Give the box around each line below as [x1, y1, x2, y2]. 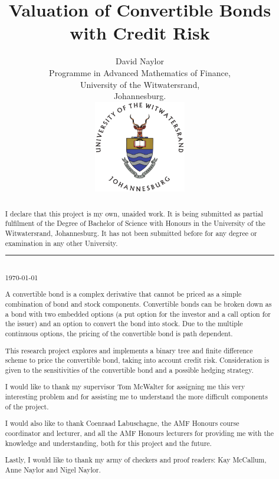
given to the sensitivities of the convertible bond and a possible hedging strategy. [5, 365, 254, 375]
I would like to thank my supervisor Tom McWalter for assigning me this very [5, 382, 245, 392]
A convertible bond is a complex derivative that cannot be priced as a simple [5, 289, 242, 299]
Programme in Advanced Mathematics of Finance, [49, 66, 231, 78]
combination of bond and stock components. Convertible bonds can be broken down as [5, 299, 272, 309]
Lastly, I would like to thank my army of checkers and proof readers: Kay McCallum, [5, 455, 267, 465]
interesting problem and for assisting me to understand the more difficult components [5, 392, 268, 402]
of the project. [5, 401, 49, 411]
